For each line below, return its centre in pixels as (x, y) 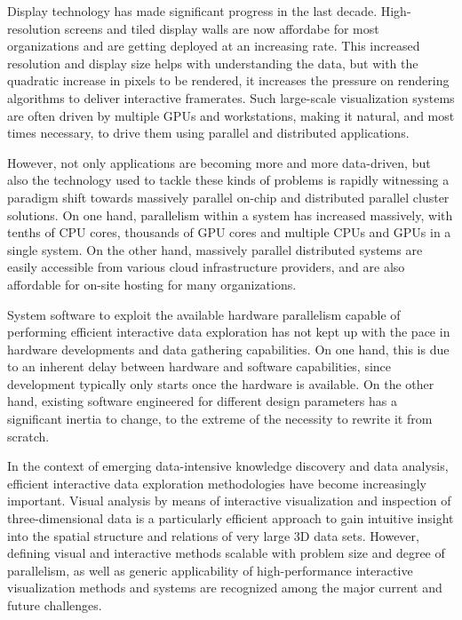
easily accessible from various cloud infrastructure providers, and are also (206, 267)
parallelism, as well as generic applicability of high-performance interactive (210, 570)
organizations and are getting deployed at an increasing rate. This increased (214, 46)
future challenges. (55, 605)
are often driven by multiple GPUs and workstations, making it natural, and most (231, 115)
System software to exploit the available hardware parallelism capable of (204, 314)
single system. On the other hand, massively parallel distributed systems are (215, 249)
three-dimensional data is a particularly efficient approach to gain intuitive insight (231, 518)
